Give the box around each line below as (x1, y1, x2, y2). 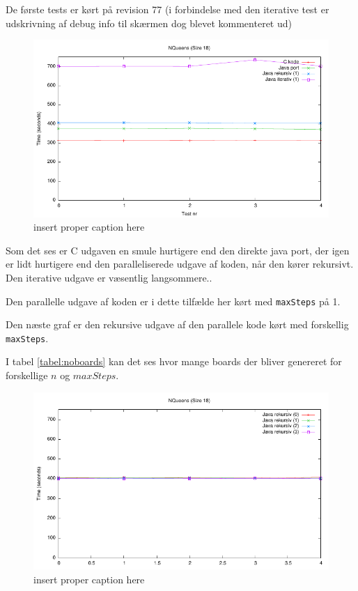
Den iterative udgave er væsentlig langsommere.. (6, 270, 212, 284)
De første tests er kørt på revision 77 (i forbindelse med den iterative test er (6, 2, 329, 16)
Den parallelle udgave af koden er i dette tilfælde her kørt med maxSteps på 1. (6, 293, 341, 308)
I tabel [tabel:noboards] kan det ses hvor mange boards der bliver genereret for (6, 354, 342, 369)
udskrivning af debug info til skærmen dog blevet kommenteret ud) (6, 15, 292, 30)
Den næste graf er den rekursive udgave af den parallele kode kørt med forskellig (6, 317, 349, 332)
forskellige (6, 368, 48, 383)
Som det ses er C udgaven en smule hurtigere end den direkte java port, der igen (6, 243, 350, 257)
